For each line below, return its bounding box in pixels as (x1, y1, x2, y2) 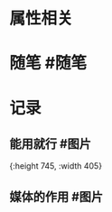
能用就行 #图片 (9, 136, 92, 152)
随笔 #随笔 (9, 53, 88, 73)
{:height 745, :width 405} (9, 161, 102, 171)
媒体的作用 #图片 (9, 189, 104, 204)
